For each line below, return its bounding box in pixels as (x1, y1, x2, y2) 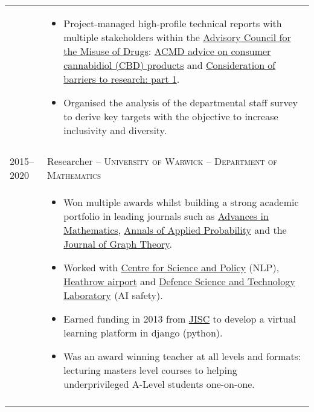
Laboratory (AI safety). (63, 288, 163, 302)
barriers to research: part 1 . (63, 72, 180, 86)
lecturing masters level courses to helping (63, 363, 237, 377)
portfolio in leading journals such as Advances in (63, 209, 269, 223)
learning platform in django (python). (63, 326, 223, 340)
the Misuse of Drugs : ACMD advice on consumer (63, 44, 271, 58)
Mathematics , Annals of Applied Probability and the (63, 223, 287, 237)
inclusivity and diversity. (63, 123, 167, 137)
